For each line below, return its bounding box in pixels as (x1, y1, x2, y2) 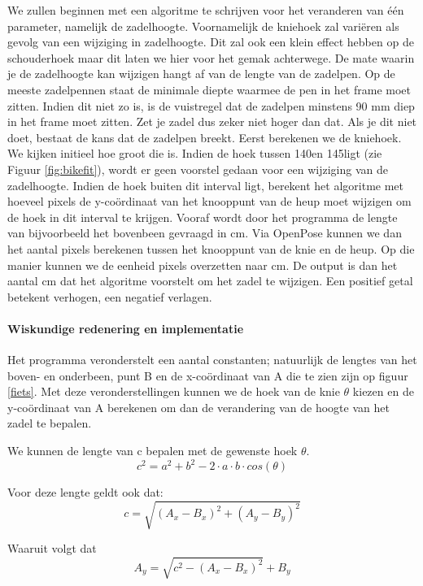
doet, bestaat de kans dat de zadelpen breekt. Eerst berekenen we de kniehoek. (7, 128, 402, 145)
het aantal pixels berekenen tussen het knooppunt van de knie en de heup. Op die (7, 240, 415, 257)
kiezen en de (352, 383, 414, 400)
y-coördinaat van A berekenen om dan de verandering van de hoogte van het (7, 398, 390, 415)
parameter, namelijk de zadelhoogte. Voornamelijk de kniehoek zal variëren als (7, 17, 399, 34)
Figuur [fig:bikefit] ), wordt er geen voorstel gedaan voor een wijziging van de (7, 160, 388, 177)
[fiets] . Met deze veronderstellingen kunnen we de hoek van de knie (7, 383, 340, 400)
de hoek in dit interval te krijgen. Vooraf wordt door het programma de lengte (7, 208, 398, 225)
